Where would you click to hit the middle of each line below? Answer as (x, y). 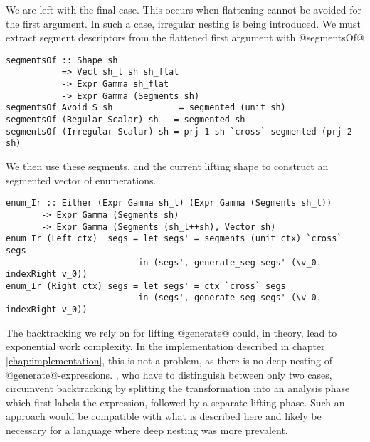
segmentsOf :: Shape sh (62, 60)
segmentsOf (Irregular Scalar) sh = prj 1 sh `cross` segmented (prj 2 (179, 131)
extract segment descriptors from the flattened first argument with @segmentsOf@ (185, 37)
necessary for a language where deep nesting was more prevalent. (147, 430)
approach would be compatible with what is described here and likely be (164, 416)
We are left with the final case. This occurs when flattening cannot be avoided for (184, 9)
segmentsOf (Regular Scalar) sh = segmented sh (126, 120)
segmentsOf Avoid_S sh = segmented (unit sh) (146, 108)
